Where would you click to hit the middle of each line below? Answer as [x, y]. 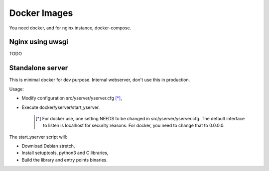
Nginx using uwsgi [39, 42]
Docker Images [41, 13]
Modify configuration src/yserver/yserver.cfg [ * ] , [72, 98]
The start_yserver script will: [38, 137]
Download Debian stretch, [48, 146]
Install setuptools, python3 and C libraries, [65, 153]
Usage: [17, 89]
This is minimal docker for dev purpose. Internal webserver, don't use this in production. [100, 80]
